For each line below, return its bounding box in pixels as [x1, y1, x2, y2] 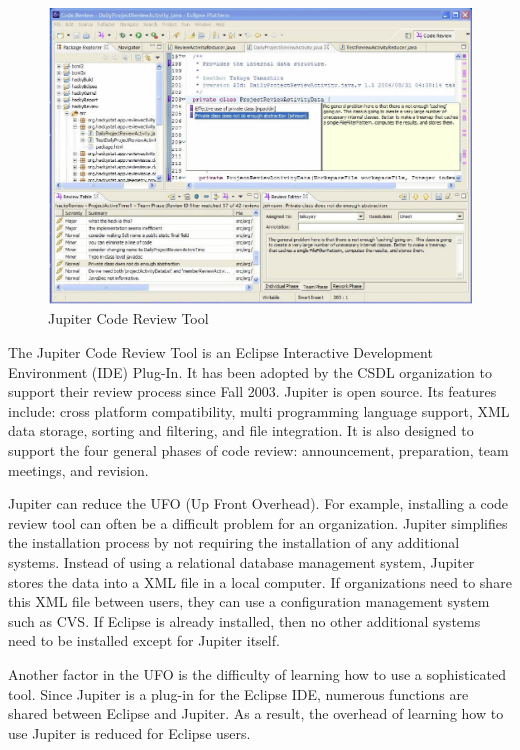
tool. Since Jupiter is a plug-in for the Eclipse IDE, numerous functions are [8, 683, 469, 704]
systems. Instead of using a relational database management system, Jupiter [8, 552, 475, 572]
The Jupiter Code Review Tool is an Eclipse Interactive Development [8, 342, 433, 363]
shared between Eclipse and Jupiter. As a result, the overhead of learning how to [8, 703, 504, 724]
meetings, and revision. [8, 459, 149, 480]
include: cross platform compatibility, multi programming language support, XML [8, 400, 510, 421]
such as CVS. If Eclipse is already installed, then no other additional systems [8, 610, 481, 631]
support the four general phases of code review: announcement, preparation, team [8, 440, 509, 461]
